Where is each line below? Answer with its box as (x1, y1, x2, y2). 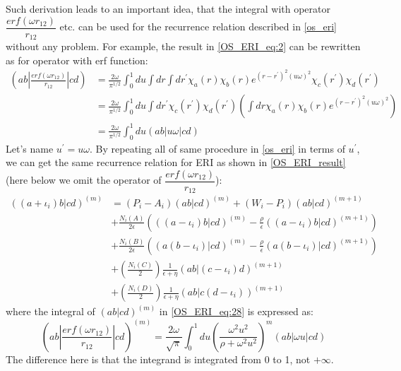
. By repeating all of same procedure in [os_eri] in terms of (90, 141, 345, 155)
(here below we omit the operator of (6, 172, 162, 187)
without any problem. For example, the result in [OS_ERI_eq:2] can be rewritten (6, 39, 361, 54)
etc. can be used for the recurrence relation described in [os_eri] (59, 19, 337, 34)
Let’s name (6, 141, 54, 155)
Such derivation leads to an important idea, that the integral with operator (6, 1, 330, 16)
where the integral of (6, 304, 95, 319)
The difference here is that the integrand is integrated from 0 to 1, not (6, 351, 311, 366)
